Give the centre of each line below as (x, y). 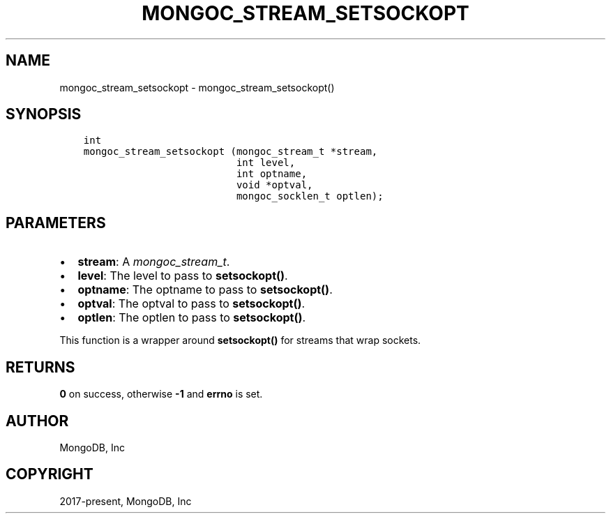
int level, (266, 163)
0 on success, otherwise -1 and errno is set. (161, 394)
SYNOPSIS (44, 114)
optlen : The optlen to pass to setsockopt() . (192, 318)
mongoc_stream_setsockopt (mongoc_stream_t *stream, (231, 152)
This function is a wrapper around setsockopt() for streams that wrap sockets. (240, 340)
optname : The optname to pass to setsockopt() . (205, 290)
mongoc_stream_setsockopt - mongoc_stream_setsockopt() (197, 87)
